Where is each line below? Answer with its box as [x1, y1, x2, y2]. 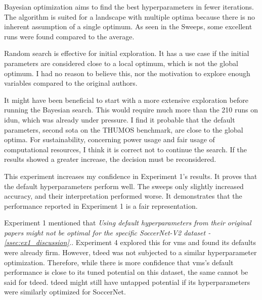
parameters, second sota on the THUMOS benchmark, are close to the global [4, 124, 243, 135]
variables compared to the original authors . [4, 78, 138, 88]
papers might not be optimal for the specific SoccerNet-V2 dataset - [4, 227, 211, 237]
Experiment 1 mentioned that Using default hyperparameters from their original [4, 217, 251, 228]
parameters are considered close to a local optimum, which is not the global [4, 57, 238, 68]
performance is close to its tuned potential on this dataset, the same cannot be [4, 267, 248, 277]
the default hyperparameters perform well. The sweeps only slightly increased [4, 181, 244, 191]
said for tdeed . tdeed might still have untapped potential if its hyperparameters [4, 276, 250, 287]
